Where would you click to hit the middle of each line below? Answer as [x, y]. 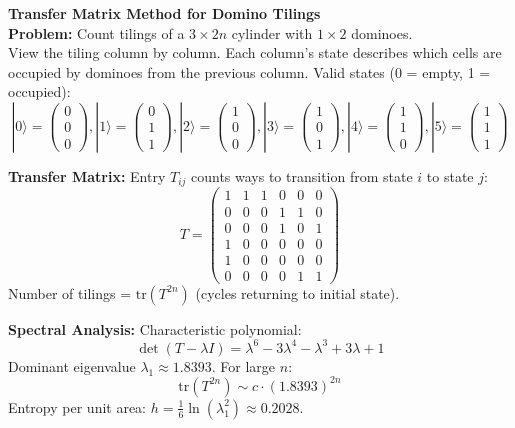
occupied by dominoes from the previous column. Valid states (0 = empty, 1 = [249, 71]
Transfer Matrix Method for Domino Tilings [164, 13]
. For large [243, 365]
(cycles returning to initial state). [297, 292]
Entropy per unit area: [77, 406]
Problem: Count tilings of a [96, 32]
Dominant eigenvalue [72, 365]
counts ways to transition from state [302, 175]
